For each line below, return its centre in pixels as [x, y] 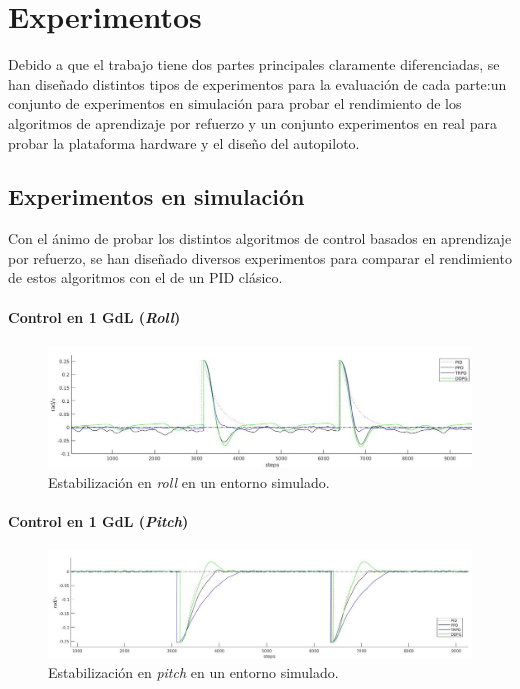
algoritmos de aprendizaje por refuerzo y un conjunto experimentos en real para [252, 122]
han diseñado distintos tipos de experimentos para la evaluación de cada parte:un [257, 83]
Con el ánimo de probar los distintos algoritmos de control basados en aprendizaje [260, 238]
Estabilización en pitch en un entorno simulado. [193, 672]
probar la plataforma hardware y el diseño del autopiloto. [184, 142]
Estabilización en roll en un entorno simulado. [189, 481]
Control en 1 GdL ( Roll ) [94, 316]
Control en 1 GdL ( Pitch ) [98, 520]
